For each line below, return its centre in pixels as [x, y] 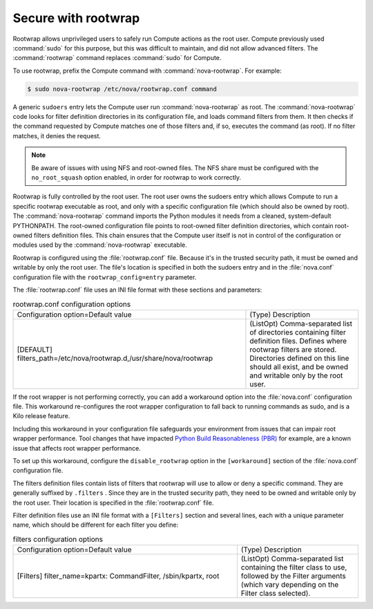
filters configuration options [58, 539]
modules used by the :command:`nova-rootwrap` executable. [100, 245]
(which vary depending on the [290, 585]
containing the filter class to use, [294, 568]
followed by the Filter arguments [294, 576]
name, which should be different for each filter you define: [96, 525]
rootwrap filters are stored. [293, 349]
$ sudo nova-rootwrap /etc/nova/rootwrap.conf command [122, 89]
